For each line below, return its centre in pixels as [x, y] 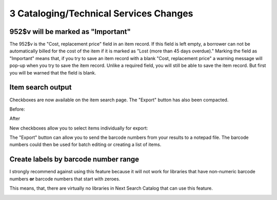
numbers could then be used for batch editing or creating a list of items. [85, 144]
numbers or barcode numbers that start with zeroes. [65, 179]
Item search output [41, 87]
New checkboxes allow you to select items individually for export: [79, 128]
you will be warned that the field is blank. [53, 72]
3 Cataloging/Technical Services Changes [101, 13]
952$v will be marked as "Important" [70, 32]
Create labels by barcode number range [74, 159]
